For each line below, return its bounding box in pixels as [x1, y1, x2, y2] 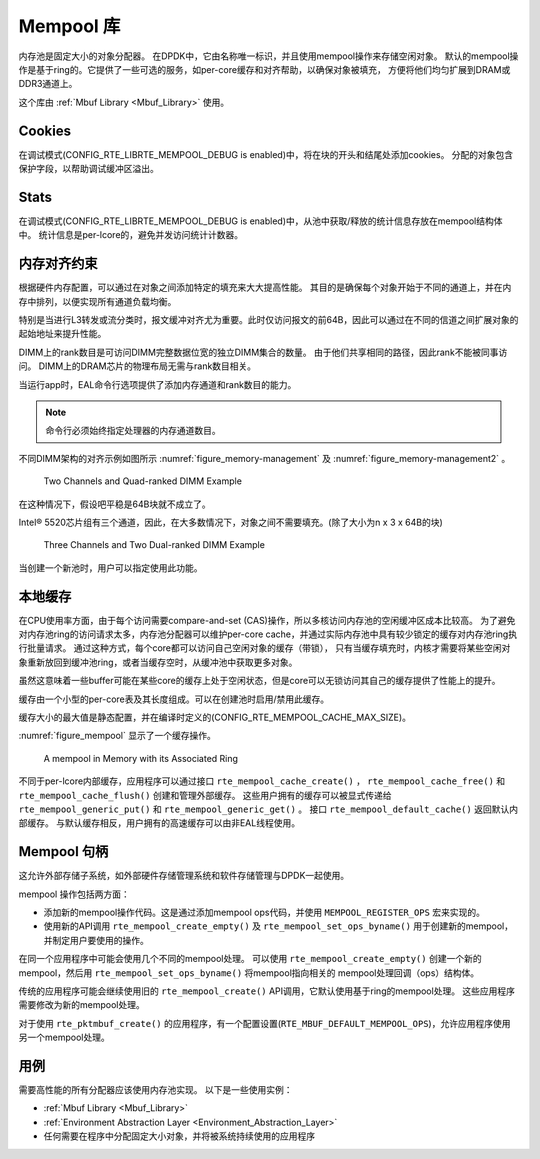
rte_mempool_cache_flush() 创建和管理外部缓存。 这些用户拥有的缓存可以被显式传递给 [18, 789, 392, 801]
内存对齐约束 [18, 255, 98, 272]
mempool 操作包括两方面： [18, 888, 130, 900]
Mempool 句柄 [18, 843, 109, 860]
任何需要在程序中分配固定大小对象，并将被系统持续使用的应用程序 [43, 1130, 315, 1142]
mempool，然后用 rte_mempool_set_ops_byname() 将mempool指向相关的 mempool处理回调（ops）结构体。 [18, 966, 480, 979]
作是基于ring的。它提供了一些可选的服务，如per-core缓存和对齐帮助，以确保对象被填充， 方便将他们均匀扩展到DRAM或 [18, 63, 511, 75]
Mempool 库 [18, 15, 121, 37]
